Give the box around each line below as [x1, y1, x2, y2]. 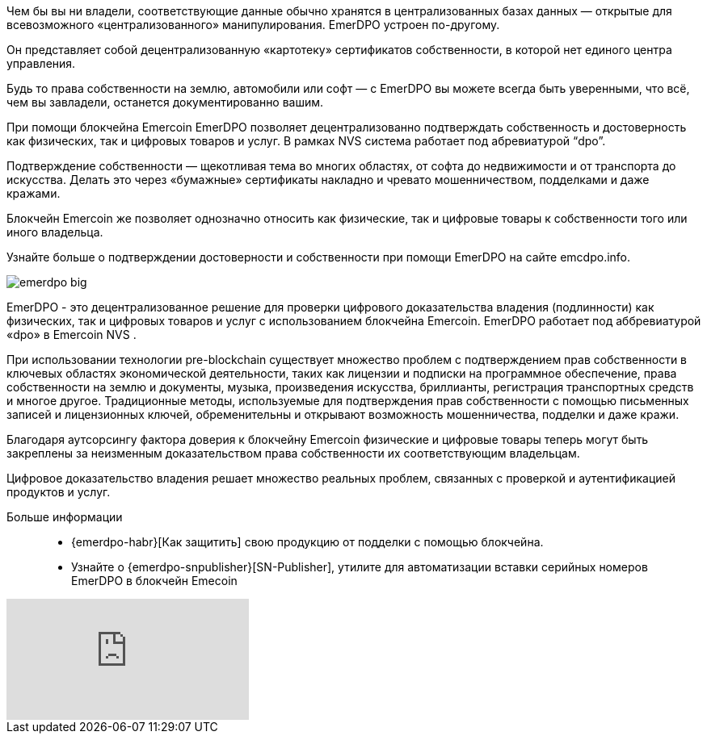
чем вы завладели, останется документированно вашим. [6, 95, 324, 109]
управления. [6, 56, 76, 70]
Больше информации [6, 510, 123, 524]
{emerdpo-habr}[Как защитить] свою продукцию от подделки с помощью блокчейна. [71, 535, 544, 549]
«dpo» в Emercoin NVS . [6, 328, 137, 341]
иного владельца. [6, 225, 103, 239]
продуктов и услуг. [6, 485, 111, 499]
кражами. [6, 186, 61, 200]
